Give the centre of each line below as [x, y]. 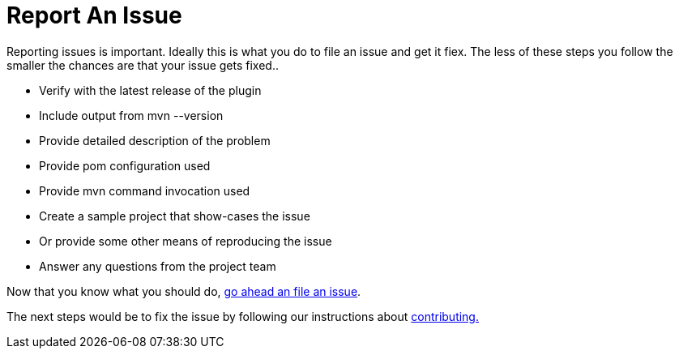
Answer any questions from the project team [158, 266]
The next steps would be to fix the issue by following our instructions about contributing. [243, 316]
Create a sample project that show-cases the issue [175, 216]
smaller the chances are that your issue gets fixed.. [143, 65]
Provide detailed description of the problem [155, 140]
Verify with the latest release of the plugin [150, 90]
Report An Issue [94, 15]
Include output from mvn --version [131, 115]
